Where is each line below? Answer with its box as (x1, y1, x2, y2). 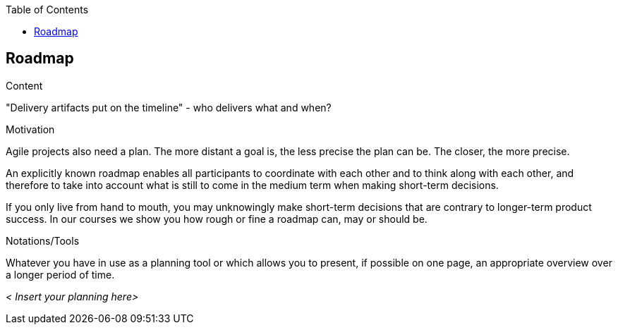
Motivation (6, 123, 55, 135)
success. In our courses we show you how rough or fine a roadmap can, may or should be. (6, 212, 428, 225)
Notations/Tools (6, 234, 80, 247)
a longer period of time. (6, 268, 115, 281)
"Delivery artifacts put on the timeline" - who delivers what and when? (6, 101, 332, 114)
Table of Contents (6, 4, 89, 16)
